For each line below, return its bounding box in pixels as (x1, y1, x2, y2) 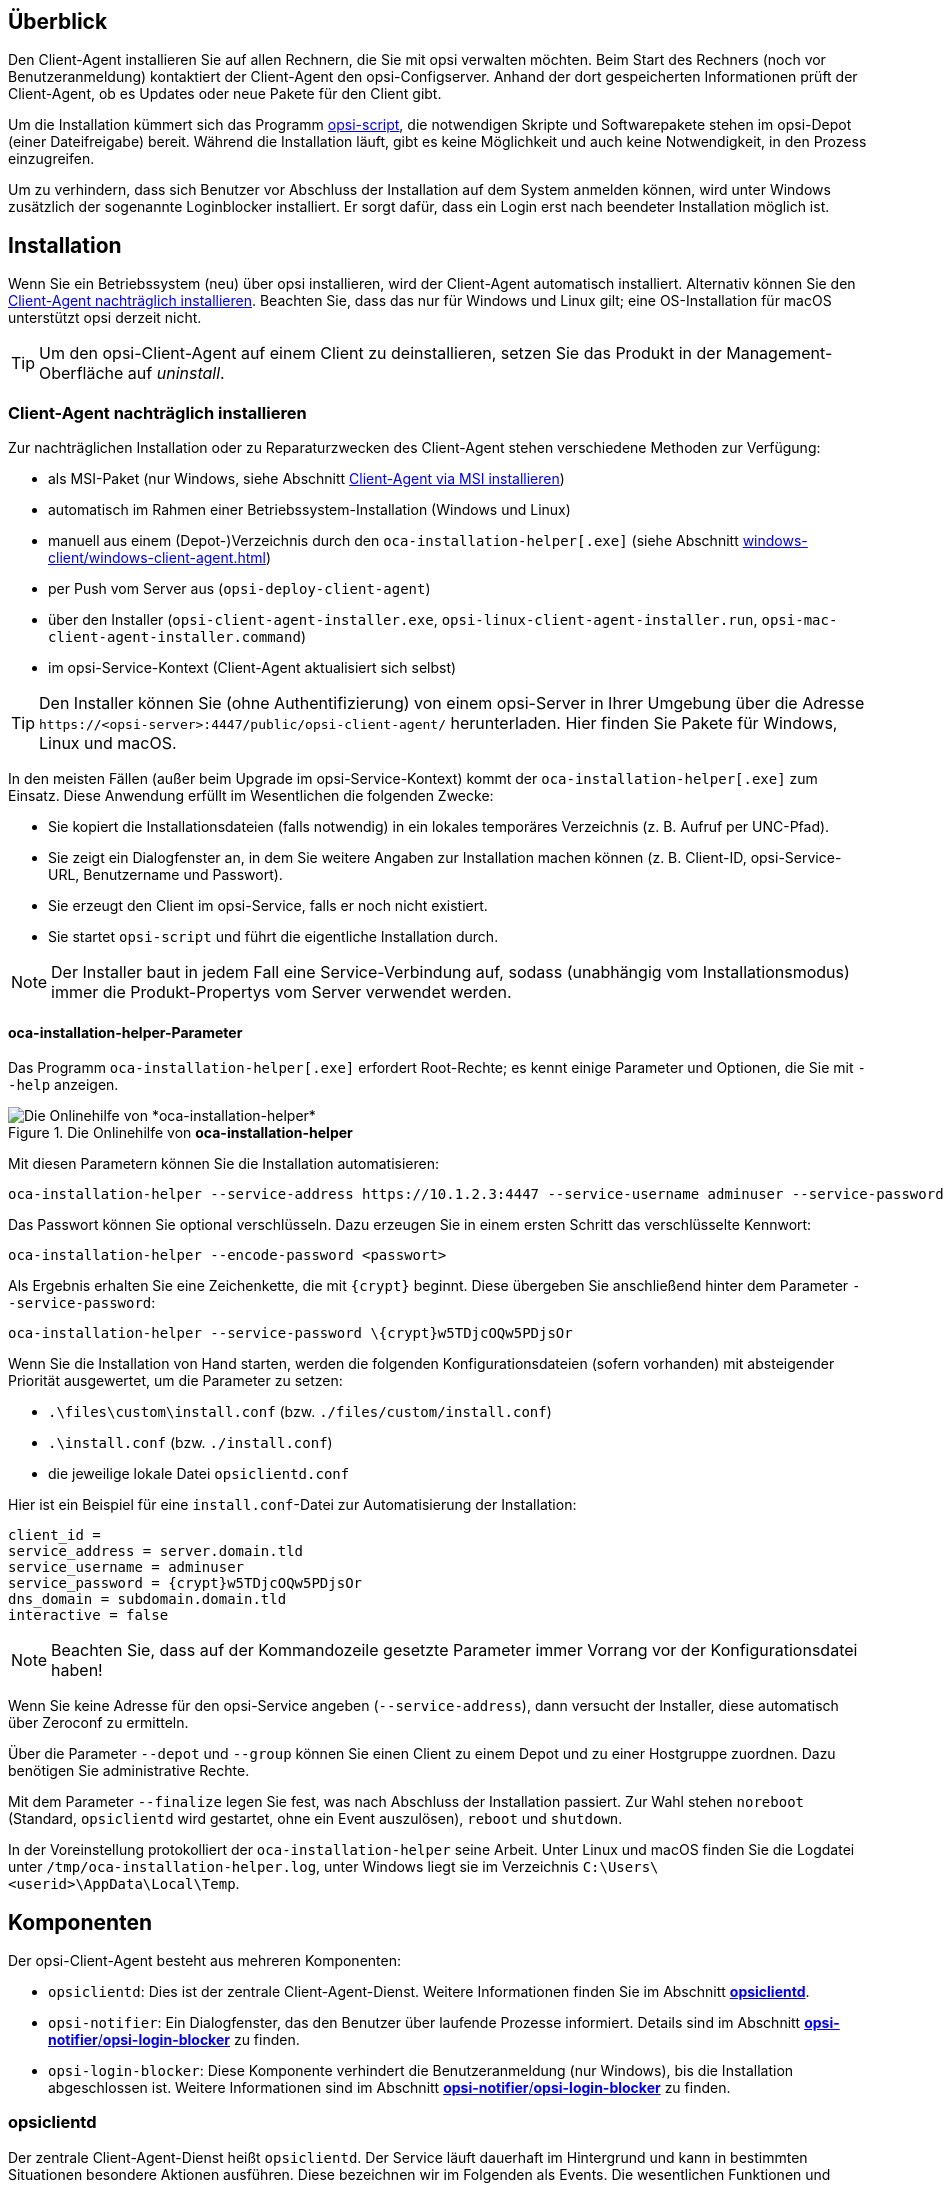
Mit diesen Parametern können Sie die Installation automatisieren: (8, 1155, 439, 1173)
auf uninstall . (127, 363, 225, 384)
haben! (51, 1660, 103, 1681)
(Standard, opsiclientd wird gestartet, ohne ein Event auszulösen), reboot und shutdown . (8, 1810, 623, 1828)
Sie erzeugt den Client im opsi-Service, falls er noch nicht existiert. (48, 897, 488, 915)
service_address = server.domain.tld (8, 1543, 304, 1560)
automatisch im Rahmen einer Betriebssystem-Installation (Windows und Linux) (48, 501, 571, 519)
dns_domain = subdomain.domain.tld (8, 1591, 287, 1608)
